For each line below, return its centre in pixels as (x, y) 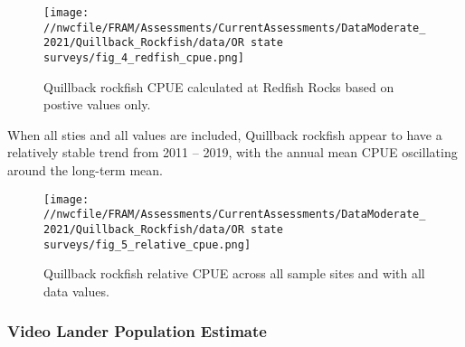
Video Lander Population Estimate (137, 331)
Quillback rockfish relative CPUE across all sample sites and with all (234, 273)
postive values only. (97, 104)
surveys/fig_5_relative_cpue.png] (147, 244)
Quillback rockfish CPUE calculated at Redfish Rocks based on (219, 86)
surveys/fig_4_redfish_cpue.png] (144, 57)
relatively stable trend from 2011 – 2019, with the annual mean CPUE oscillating (232, 152)
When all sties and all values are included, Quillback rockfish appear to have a (225, 134)
